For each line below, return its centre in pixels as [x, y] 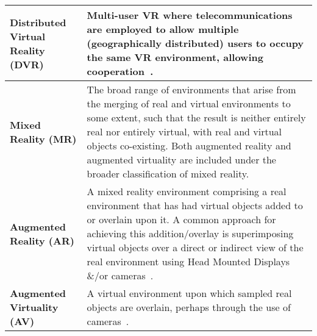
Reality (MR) [43, 138]
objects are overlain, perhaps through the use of [189, 307]
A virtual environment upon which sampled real [189, 293]
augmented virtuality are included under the [181, 159]
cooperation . [120, 71]
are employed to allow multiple [163, 29]
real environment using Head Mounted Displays [188, 261]
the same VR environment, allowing [175, 57]
